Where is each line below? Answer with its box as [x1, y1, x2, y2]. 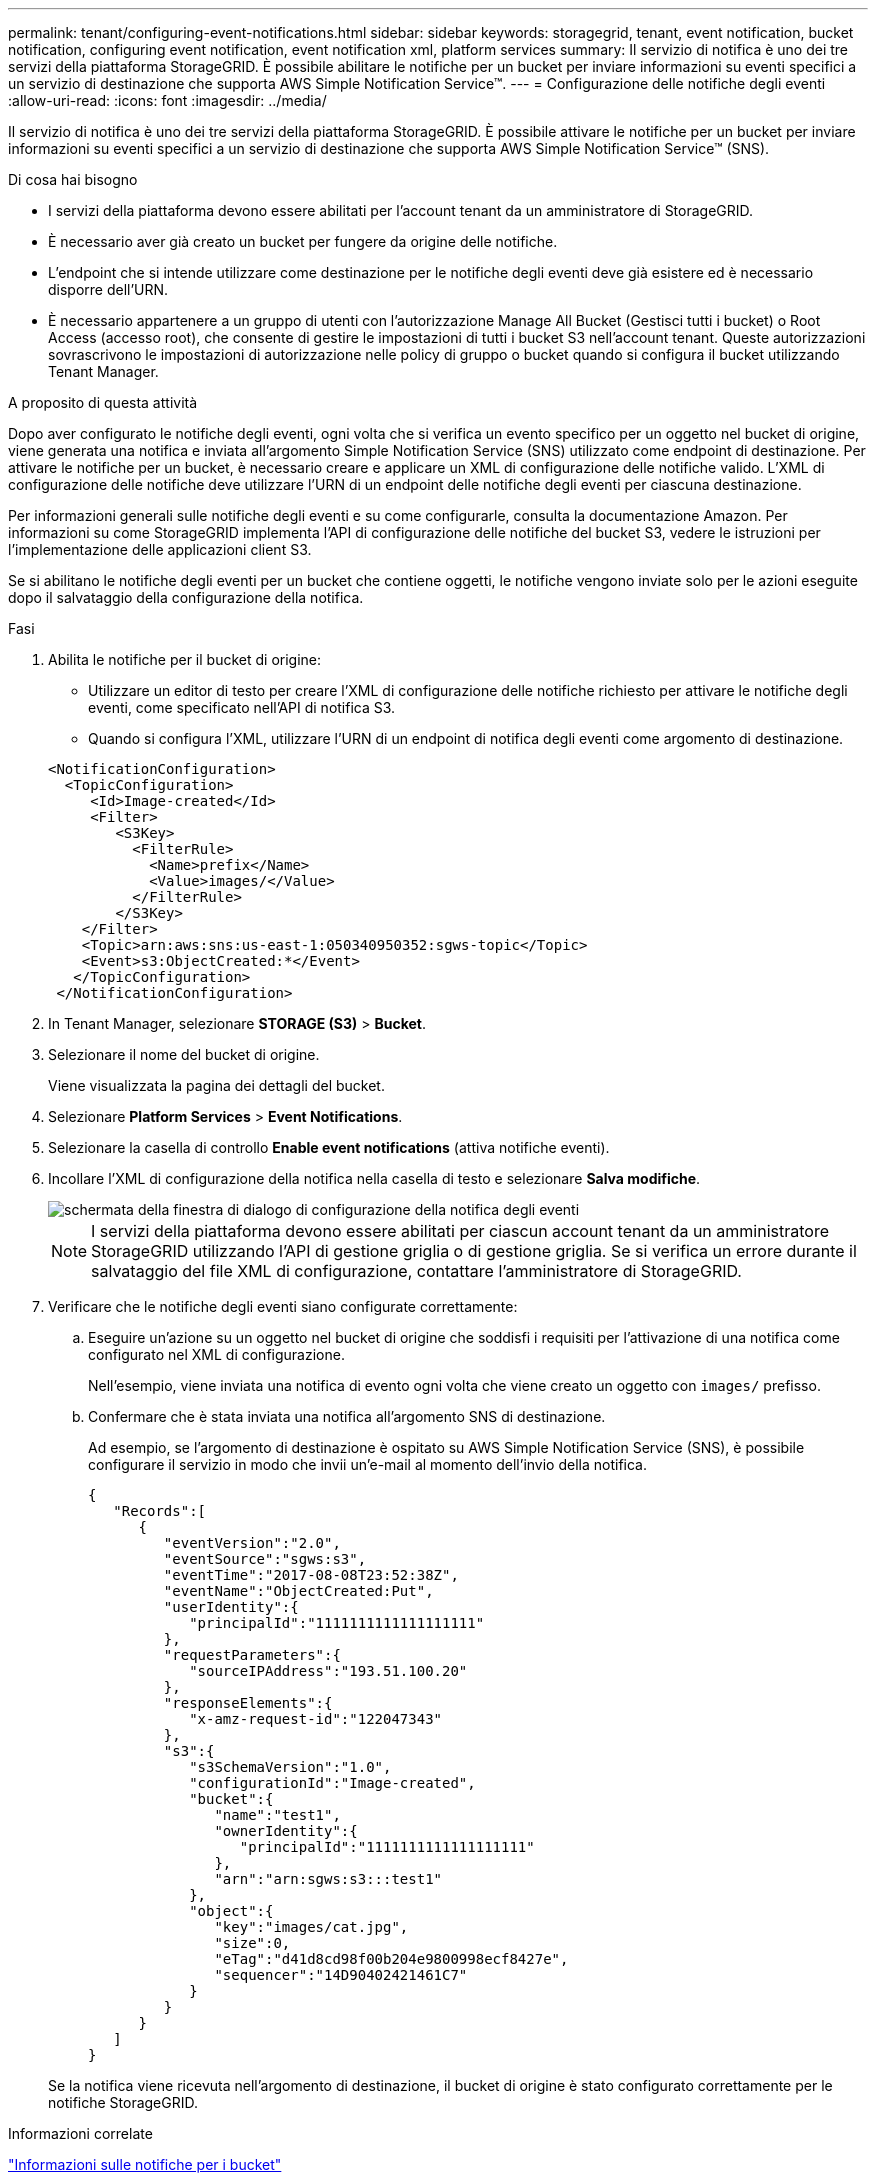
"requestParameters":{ [163, 1647, 341, 1663]
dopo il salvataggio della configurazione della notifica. [8, 589, 364, 606]
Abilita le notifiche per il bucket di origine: [48, 651, 322, 668]
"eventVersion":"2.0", [163, 1535, 341, 1551]
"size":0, [214, 1935, 291, 1951]
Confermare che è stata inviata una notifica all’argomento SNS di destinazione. [88, 1408, 606, 1425]
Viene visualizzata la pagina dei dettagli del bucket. [48, 1077, 385, 1094]
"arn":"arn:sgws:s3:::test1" [214, 1871, 443, 1887]
